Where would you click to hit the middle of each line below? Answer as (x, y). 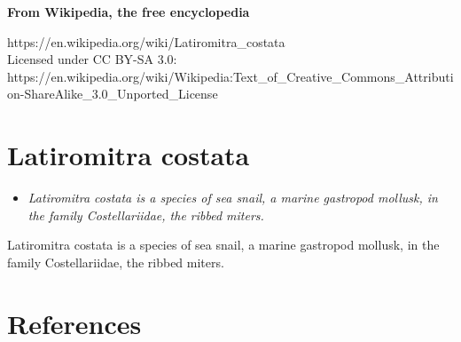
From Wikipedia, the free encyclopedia (129, 12)
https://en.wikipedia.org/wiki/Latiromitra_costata (146, 41)
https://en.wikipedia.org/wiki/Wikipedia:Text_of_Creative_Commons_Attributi (230, 76)
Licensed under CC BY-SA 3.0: (92, 59)
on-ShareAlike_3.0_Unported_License (113, 94)
